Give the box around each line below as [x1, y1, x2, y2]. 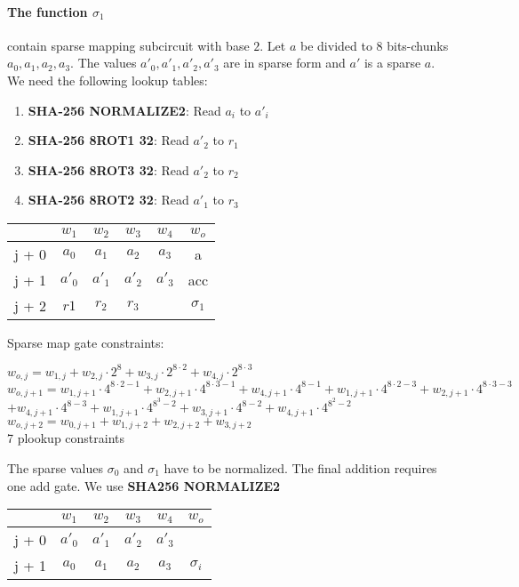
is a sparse [363, 53, 421, 72]
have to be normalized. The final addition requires [164, 458, 437, 477]
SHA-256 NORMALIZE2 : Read [28, 101, 221, 119]
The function [7, 2, 88, 20]
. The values [70, 53, 137, 72]
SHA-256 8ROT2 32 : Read [28, 190, 189, 209]
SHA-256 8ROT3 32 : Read [28, 160, 189, 179]
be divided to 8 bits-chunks [300, 36, 449, 54]
